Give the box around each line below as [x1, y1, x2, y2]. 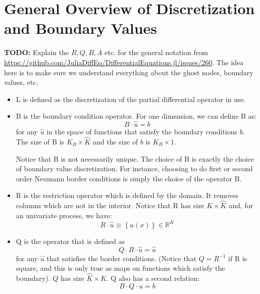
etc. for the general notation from [105, 47, 208, 58]
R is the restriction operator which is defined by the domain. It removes [16, 190, 238, 201]
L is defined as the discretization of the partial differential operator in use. [16, 93, 246, 104]
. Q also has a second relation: [106, 273, 200, 283]
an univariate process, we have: [16, 210, 112, 220]
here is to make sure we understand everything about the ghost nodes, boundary [4, 67, 253, 77]
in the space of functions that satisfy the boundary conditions [46, 126, 238, 137]
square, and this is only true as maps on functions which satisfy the [16, 263, 225, 273]
